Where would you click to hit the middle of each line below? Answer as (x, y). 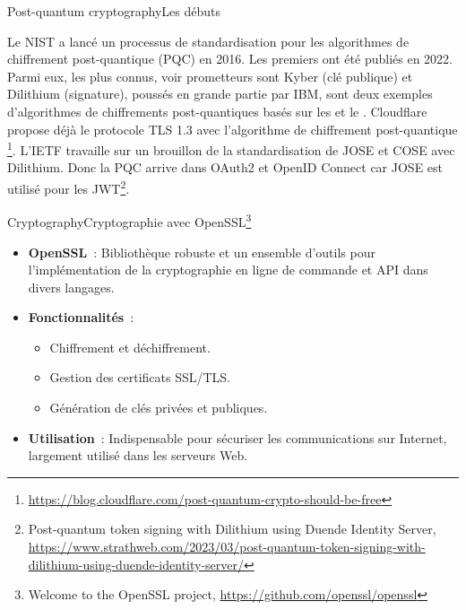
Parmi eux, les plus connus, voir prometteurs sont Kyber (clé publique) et (210, 76)
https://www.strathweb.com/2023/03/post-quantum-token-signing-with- (227, 547)
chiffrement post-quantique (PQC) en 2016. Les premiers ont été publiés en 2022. (230, 59)
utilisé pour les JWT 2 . (69, 187)
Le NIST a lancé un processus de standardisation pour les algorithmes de (208, 41)
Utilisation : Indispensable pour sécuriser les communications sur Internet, (237, 437)
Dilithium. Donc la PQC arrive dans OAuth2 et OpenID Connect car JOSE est (225, 167)
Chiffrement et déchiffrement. (130, 347)
